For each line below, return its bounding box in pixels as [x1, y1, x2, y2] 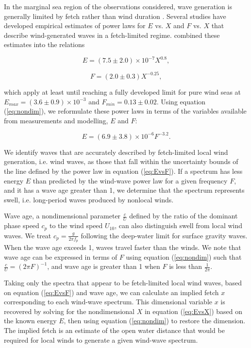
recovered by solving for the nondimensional [4, 306, 135, 316]
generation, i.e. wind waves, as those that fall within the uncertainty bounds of [4, 156, 238, 166]
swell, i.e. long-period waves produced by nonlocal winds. [4, 194, 174, 204]
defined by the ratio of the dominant [129, 211, 238, 221]
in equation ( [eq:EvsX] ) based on [144, 306, 242, 316]
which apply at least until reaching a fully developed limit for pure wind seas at [4, 86, 241, 97]
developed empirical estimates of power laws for [4, 20, 146, 31]
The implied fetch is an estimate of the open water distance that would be [4, 325, 225, 335]
